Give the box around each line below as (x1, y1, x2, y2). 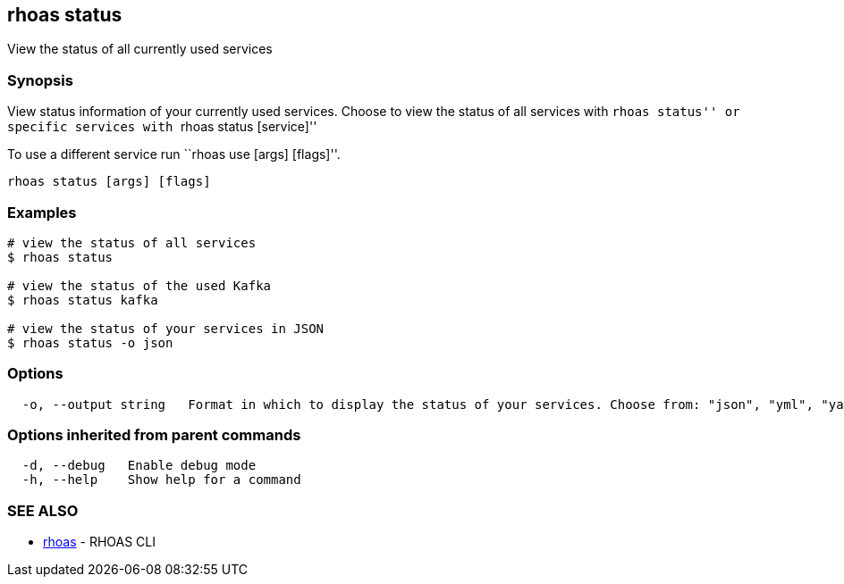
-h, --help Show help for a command (21, 472, 301, 488)
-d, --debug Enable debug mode (21, 458, 257, 473)
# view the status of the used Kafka (7, 278, 272, 293)
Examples (7, 203, 77, 221)
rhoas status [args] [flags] (7, 174, 211, 189)
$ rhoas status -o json (7, 335, 173, 350)
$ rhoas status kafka (7, 292, 158, 307)
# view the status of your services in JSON (7, 321, 325, 336)
